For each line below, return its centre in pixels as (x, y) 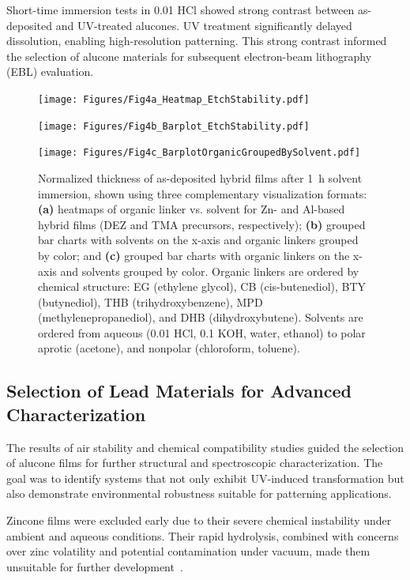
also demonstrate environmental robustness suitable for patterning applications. (199, 493)
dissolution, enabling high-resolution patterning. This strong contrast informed (197, 41)
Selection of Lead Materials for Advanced (179, 391)
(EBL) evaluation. (50, 72)
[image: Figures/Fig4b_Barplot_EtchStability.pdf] (174, 126)
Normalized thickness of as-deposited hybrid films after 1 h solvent (200, 177)
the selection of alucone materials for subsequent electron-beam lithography (189, 56)
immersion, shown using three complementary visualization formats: (203, 193)
